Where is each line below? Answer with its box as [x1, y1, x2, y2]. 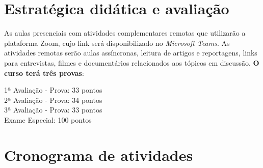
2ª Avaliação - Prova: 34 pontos [4, 94, 102, 105]
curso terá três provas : [4, 67, 84, 78]
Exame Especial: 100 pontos [4, 114, 92, 125]
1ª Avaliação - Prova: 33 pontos [4, 85, 102, 95]
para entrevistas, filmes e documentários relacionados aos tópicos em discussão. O [4, 57, 259, 68]
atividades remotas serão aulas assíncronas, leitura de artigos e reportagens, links [4, 47, 257, 58]
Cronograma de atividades [4, 144, 193, 165]
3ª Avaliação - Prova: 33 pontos [4, 104, 102, 115]
